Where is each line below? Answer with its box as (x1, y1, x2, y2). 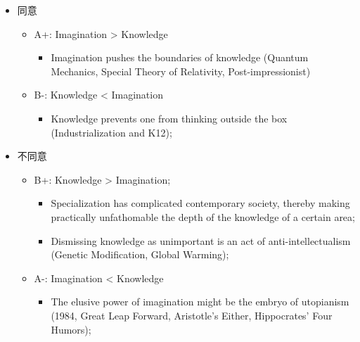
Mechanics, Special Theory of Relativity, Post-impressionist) (51, 63, 311, 78)
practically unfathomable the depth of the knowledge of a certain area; (51, 209, 355, 224)
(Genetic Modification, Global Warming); (51, 247, 229, 262)
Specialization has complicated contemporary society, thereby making (51, 196, 350, 210)
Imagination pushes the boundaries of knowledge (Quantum (51, 50, 309, 65)
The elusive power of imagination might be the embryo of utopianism (51, 294, 349, 309)
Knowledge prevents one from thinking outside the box (51, 110, 288, 125)
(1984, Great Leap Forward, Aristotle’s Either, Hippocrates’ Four (51, 308, 333, 322)
